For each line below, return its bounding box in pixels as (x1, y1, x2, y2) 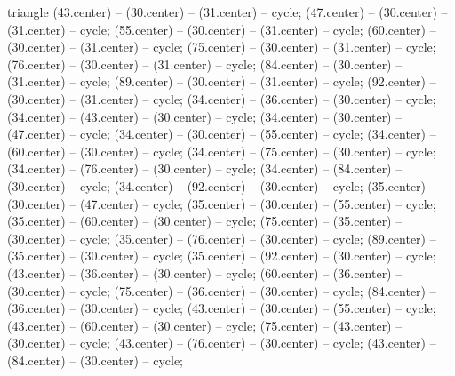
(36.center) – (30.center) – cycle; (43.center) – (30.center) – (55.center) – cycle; (7, 299, 436, 317)
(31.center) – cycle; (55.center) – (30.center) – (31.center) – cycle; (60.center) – (7, 20, 436, 38)
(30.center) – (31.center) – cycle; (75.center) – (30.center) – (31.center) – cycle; (7, 37, 436, 56)
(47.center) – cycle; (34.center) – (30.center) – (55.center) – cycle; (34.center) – (7, 124, 436, 143)
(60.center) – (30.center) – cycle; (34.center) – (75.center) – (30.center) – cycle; (7, 141, 436, 160)
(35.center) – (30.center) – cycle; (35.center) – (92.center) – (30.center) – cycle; (7, 246, 436, 265)
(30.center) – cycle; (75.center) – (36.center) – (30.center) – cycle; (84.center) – (7, 281, 436, 300)
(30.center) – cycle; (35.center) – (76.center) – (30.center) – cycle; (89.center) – (7, 228, 436, 247)
